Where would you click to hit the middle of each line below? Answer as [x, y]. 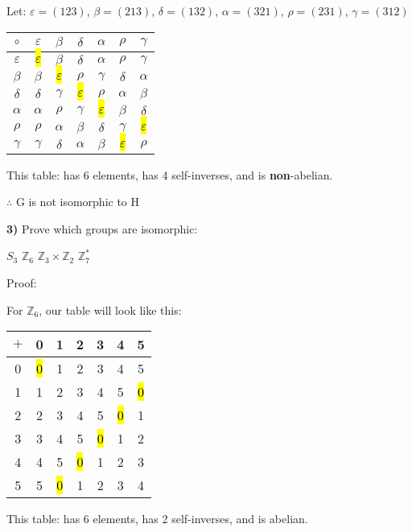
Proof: [22, 282]
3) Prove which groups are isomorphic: [102, 228]
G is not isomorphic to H [78, 202]
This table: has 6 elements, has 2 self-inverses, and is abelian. [157, 519]
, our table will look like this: [110, 309]
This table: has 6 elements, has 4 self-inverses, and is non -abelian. [170, 174]
